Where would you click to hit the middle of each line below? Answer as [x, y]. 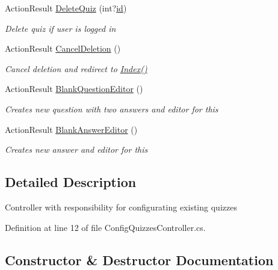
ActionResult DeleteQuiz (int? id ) [66, 8]
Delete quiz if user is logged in [60, 28]
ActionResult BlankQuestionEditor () [74, 89]
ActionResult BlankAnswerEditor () [71, 129]
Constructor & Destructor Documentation [139, 259]
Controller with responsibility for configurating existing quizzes [121, 207]
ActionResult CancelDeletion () [63, 48]
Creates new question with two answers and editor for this [112, 109]
